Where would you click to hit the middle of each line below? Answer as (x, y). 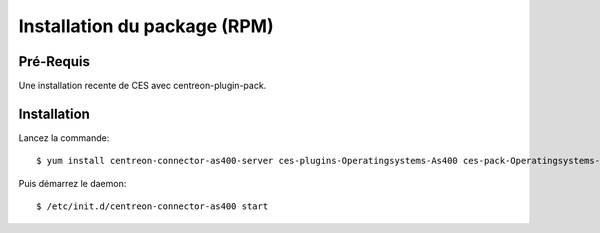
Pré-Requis (54, 61)
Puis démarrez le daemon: (72, 183)
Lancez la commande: (64, 137)
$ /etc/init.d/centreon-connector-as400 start (152, 206)
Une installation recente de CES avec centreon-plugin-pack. (142, 86)
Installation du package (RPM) (146, 26)
